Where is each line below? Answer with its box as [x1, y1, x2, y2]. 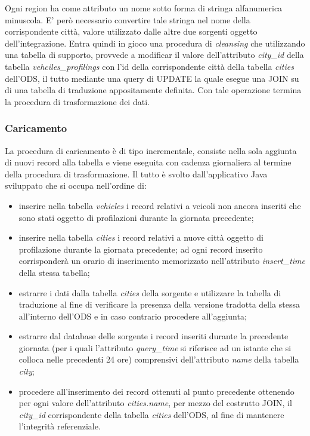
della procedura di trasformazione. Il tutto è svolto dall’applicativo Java [5, 167, 268, 180]
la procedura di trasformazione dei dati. [5, 95, 150, 108]
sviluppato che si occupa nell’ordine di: [5, 179, 147, 192]
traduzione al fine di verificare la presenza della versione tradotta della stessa [18, 298, 300, 311]
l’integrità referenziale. [18, 420, 101, 432]
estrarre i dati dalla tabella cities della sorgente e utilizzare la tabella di [18, 286, 281, 299]
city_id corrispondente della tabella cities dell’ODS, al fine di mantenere [18, 408, 284, 420]
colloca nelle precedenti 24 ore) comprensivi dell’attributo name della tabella [18, 353, 299, 366]
